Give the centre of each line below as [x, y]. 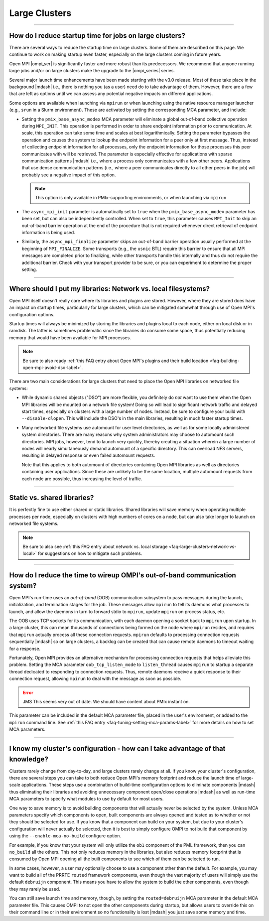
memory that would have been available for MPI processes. [70, 337]
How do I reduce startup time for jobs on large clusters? [97, 36]
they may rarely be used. [35, 889]
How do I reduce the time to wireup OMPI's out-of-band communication [123, 575]
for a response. [25, 649]
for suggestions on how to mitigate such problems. [90, 553]
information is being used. [49, 233]
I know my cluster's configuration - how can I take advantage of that [117, 748]
